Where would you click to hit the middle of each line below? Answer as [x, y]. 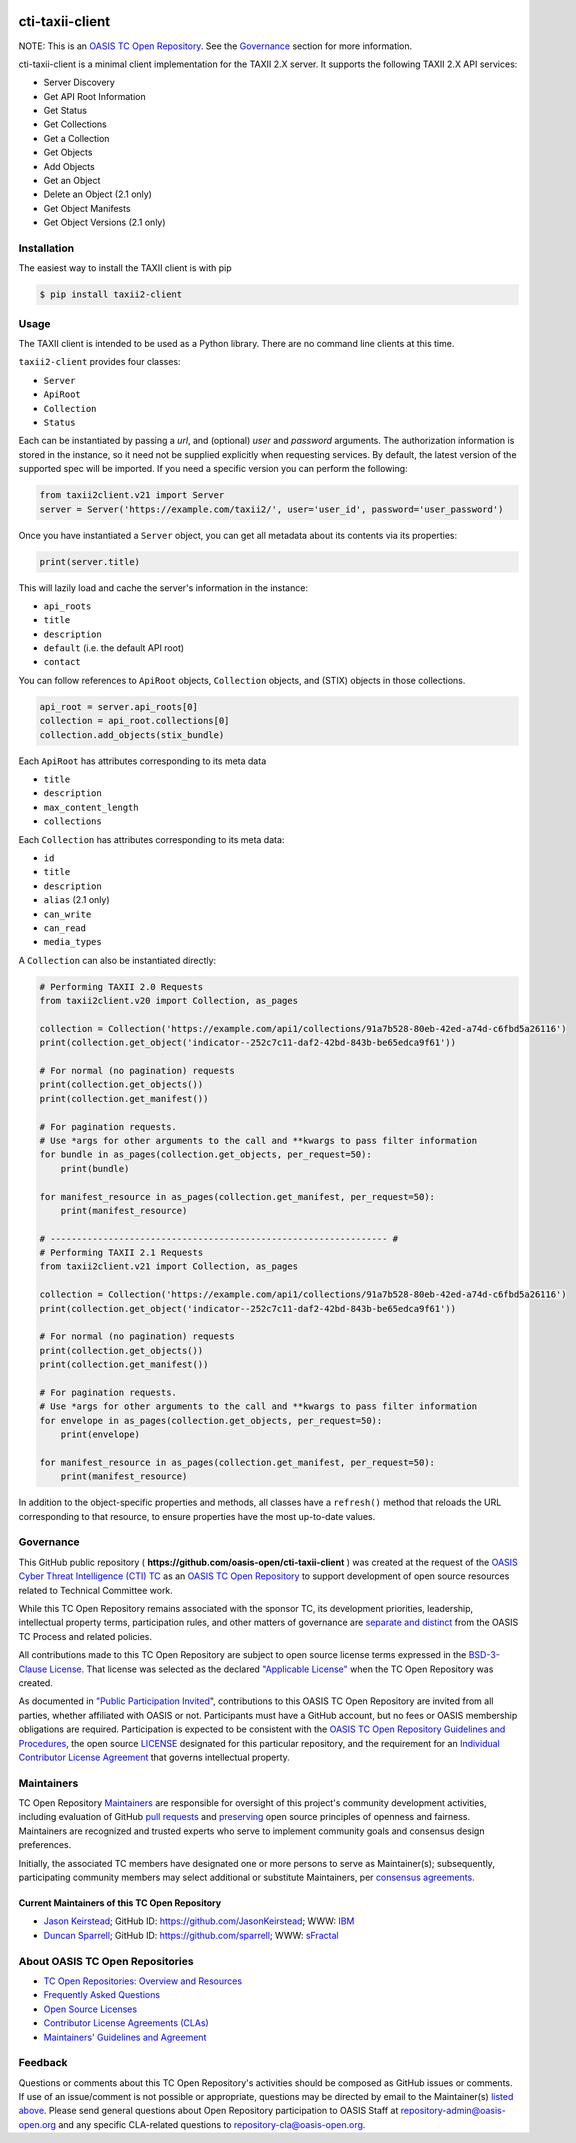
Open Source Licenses [90, 2009]
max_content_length [91, 807]
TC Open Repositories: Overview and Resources [143, 1981]
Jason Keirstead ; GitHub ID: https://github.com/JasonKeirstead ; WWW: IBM [199, 1921]
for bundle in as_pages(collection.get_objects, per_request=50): [205, 1154]
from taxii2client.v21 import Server [132, 495]
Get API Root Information [94, 96]
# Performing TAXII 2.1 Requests [121, 1253]
